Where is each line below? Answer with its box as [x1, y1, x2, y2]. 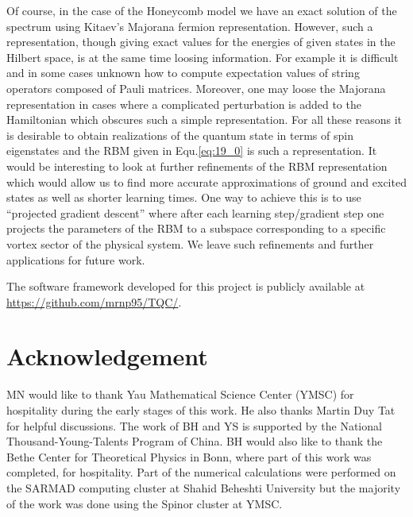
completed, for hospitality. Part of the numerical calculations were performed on [6, 464, 396, 480]
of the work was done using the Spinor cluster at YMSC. [6, 495, 283, 511]
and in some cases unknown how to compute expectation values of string [6, 64, 360, 81]
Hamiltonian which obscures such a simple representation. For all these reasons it [6, 111, 402, 128]
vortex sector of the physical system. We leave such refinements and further [6, 235, 374, 252]
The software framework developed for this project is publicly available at [6, 278, 365, 295]
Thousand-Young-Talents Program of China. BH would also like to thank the [6, 433, 383, 449]
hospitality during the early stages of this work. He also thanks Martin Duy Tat [6, 402, 396, 418]
